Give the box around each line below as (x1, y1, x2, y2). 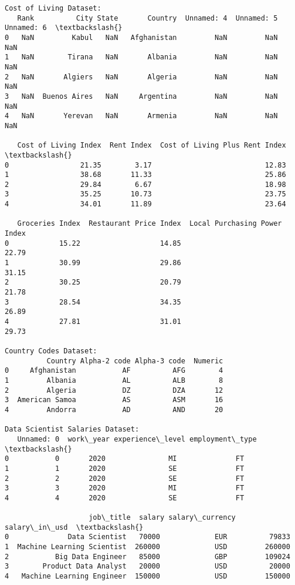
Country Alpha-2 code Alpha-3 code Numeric (46, 356, 223, 365)
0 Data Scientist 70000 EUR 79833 (5, 533, 290, 541)
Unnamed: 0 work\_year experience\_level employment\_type (17, 434, 257, 443)
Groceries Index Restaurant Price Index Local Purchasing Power (17, 219, 282, 228)
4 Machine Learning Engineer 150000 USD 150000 (5, 572, 290, 581)
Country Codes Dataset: (5, 346, 97, 355)
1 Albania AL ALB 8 (5, 376, 223, 385)
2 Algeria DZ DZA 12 (5, 386, 223, 395)
